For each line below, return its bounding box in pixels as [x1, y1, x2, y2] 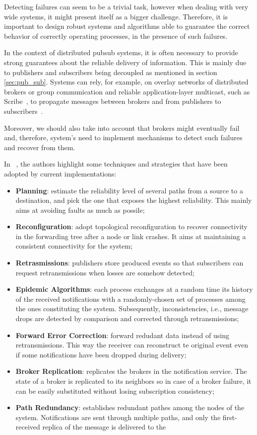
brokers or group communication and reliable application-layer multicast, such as [4, 86, 250, 96]
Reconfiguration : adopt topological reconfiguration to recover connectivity [15, 221, 248, 232]
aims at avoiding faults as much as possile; [15, 204, 145, 215]
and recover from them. [4, 142, 75, 152]
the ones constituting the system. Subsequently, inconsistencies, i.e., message [15, 303, 249, 314]
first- [222, 412, 237, 422]
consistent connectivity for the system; [15, 241, 133, 251]
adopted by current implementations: [4, 168, 117, 178]
